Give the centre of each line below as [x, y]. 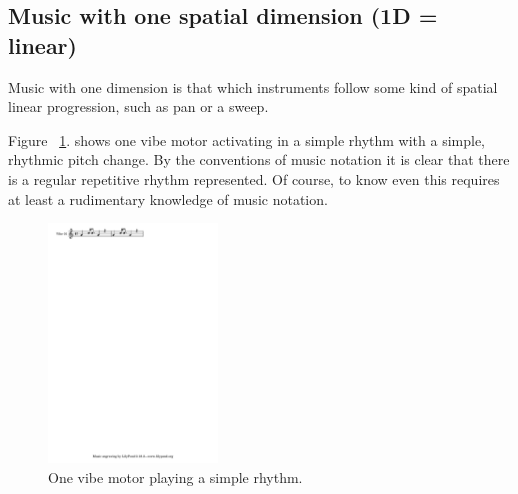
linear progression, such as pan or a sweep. [138, 106]
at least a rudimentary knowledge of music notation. [168, 198]
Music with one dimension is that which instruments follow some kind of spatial [253, 86]
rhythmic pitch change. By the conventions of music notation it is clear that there [259, 159]
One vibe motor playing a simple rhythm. [175, 476]
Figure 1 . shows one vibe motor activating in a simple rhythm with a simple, [246, 139]
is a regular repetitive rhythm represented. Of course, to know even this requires [254, 178]
